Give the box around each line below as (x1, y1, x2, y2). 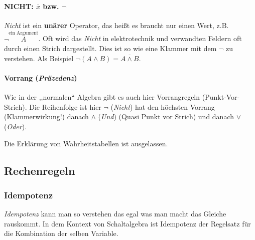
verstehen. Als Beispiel (4, 53, 74, 63)
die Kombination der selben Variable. (4, 228, 118, 238)
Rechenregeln (4, 162, 75, 178)
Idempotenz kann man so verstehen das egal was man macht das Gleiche (4, 208, 226, 219)
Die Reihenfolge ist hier (29, 101, 101, 112)
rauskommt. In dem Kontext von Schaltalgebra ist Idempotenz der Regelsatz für (4, 218, 251, 228)
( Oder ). (4, 121, 27, 131)
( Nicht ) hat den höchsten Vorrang (110, 101, 215, 112)
